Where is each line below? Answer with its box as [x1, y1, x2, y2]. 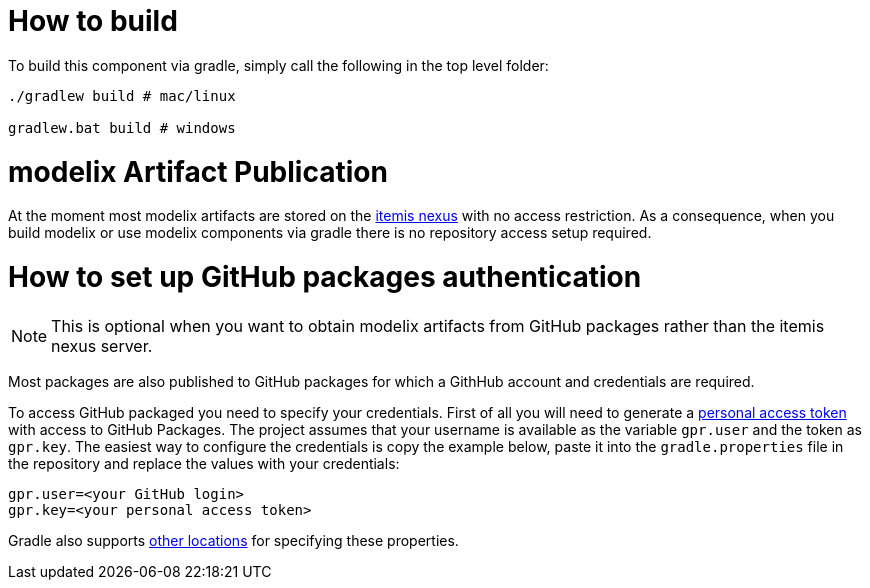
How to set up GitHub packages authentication [8, 260, 642, 294]
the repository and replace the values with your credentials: [8, 454, 400, 472]
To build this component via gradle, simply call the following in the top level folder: [8, 56, 549, 74]
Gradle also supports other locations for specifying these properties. [8, 531, 459, 549]
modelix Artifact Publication [8, 154, 388, 189]
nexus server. [51, 335, 153, 356]
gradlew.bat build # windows [8, 119, 236, 136]
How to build [8, 4, 178, 38]
